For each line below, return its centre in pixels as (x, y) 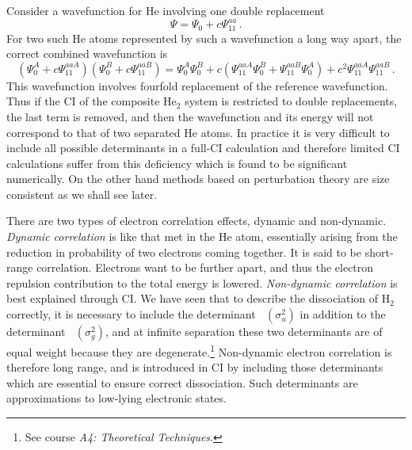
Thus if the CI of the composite (83, 101)
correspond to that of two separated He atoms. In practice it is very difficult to (198, 132)
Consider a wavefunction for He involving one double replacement (166, 10)
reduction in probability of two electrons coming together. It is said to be (184, 252)
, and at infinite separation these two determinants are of (244, 332)
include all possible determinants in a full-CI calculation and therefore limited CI (203, 148)
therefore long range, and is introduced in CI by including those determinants (195, 367)
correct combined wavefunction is (87, 53)
